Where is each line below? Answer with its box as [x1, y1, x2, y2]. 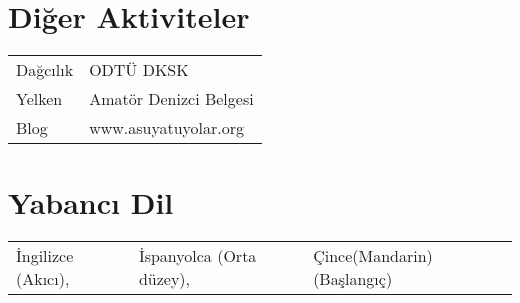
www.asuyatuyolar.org [89, 116, 244, 140]
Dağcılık [16, 58, 74, 82]
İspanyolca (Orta [138, 244, 257, 268]
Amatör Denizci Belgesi [89, 87, 254, 111]
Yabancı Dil [8, 182, 174, 223]
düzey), [138, 267, 191, 291]
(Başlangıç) [313, 267, 393, 291]
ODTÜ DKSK [89, 58, 189, 82]
